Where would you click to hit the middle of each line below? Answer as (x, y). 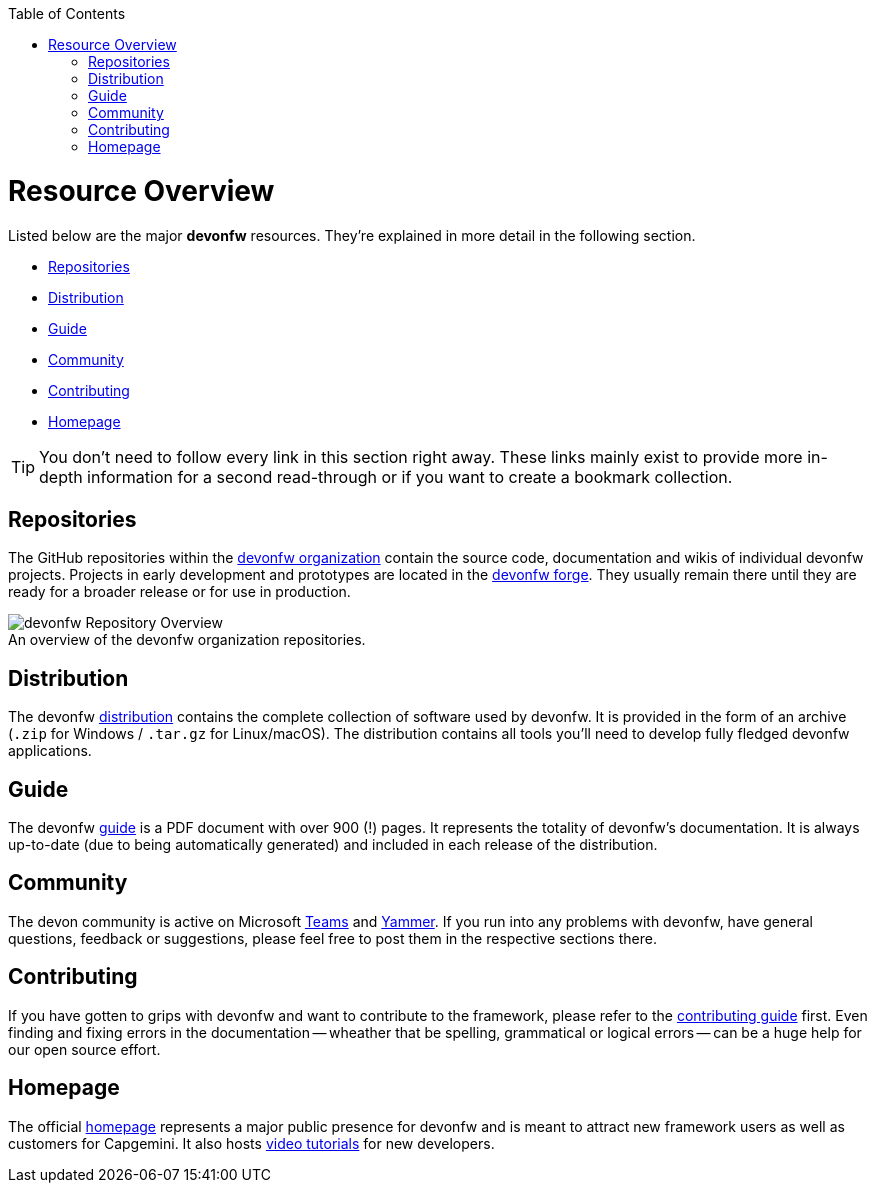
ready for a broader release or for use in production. (179, 592)
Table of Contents (67, 13)
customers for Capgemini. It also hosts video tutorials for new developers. (251, 1143)
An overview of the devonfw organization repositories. (187, 640)
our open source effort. (84, 1049)
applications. (50, 751)
